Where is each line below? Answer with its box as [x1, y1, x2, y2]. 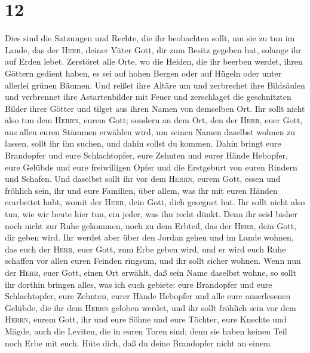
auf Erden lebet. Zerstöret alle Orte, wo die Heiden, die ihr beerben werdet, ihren [5, 55, 303, 68]
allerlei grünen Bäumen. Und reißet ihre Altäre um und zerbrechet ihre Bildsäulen [5, 78, 305, 91]
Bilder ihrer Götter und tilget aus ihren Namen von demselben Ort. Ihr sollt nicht [5, 102, 305, 114]
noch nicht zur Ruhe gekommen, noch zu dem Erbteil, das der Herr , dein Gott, [5, 219, 297, 232]
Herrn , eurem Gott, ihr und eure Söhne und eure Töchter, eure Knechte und [5, 313, 287, 325]
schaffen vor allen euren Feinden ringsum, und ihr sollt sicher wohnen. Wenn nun [5, 254, 301, 267]
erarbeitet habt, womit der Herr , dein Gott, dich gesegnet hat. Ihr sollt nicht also [5, 196, 305, 208]
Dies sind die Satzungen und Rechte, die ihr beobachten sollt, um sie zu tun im [5, 32, 295, 44]
